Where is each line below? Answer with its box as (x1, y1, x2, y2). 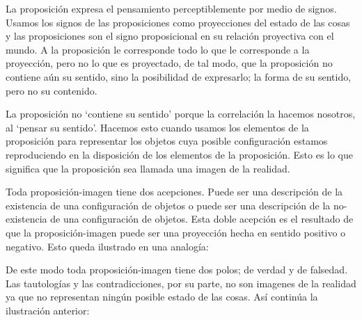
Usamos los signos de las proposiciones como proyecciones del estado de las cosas (6, 15, 350, 29)
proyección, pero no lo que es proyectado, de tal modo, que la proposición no (6, 56, 333, 70)
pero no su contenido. (6, 83, 97, 97)
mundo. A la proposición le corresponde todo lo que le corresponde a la (6, 42, 310, 56)
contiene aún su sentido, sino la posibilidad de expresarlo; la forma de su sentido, (6, 69, 352, 83)
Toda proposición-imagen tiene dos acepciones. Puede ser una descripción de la (6, 184, 343, 199)
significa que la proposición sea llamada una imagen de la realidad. (6, 161, 290, 175)
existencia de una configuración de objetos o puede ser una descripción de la (6, 198, 331, 212)
